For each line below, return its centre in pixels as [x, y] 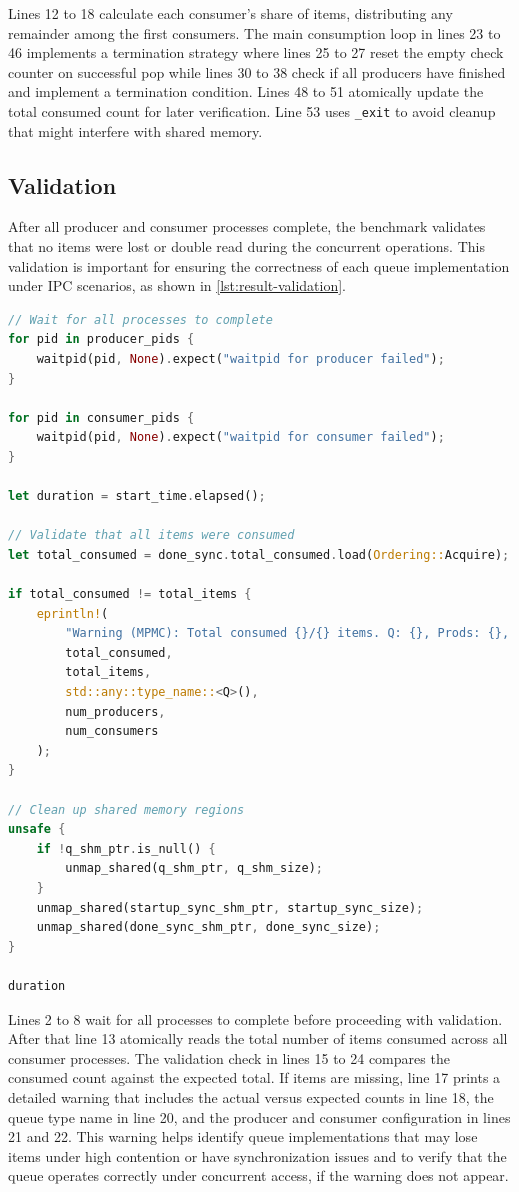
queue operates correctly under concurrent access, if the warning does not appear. [258, 1175]
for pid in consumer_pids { [101, 417]
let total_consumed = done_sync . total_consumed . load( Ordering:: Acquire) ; [259, 554]
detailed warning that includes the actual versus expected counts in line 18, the [251, 1096]
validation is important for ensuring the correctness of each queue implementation [259, 265]
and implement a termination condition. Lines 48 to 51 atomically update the [246, 91]
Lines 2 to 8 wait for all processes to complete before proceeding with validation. [255, 1018]
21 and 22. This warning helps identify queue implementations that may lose [243, 1136]
